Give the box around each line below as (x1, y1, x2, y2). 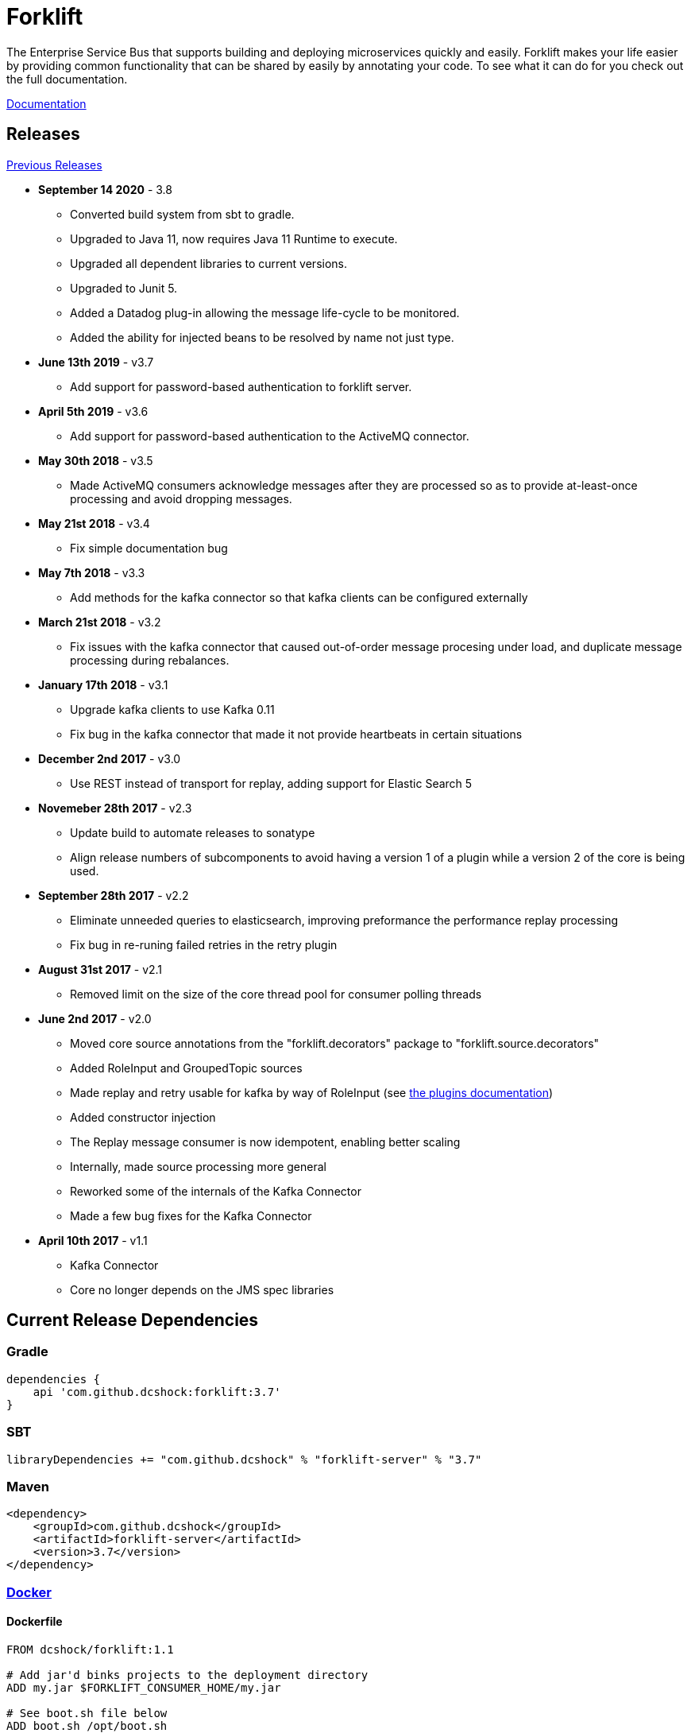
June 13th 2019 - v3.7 (38, 355, 154, 369)
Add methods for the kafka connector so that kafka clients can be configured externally (70, 590, 528, 604)
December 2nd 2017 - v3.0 (38, 751, 181, 766)
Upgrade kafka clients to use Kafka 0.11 (70, 702, 275, 716)
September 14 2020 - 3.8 (38, 182, 172, 196)
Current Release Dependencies (6, 1310, 259, 1331)
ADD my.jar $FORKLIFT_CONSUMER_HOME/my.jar (6, 1681, 281, 1694)
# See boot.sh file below (6, 1706, 168, 1719)
